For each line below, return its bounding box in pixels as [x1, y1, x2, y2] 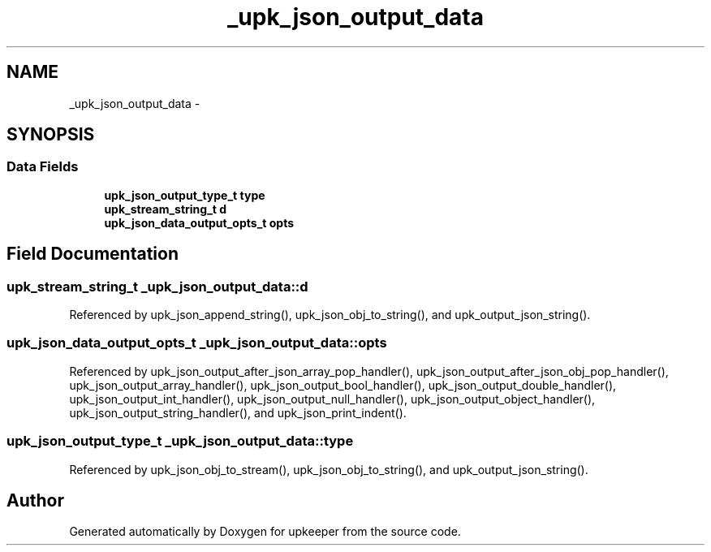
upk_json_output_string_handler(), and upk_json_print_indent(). [69, 405, 407, 420]
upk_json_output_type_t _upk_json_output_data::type [6, 433, 354, 450]
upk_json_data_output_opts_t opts [104, 215, 295, 230]
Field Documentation [6, 244, 179, 265]
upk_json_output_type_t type [104, 188, 265, 202]
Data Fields [6, 158, 79, 175]
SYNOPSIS [6, 124, 95, 145]
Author [6, 489, 64, 511]
